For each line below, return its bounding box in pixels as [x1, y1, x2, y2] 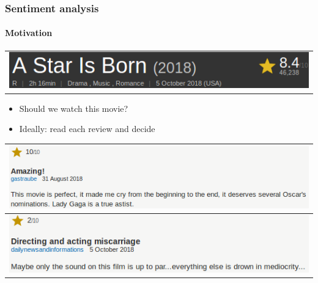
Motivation [5, 26, 53, 39]
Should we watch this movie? [19, 101, 128, 114]
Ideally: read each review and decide [19, 122, 155, 135]
